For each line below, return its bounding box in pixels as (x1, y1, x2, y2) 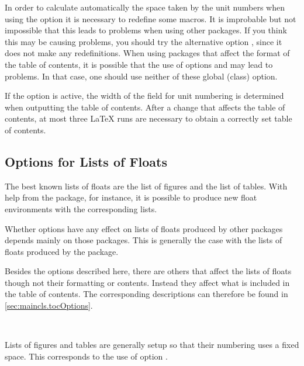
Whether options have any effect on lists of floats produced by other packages (5, 222, 283, 234)
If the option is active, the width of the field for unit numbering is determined (5, 89, 284, 102)
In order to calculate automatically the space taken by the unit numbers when (5, 1, 285, 13)
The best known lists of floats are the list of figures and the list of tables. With (5, 179, 288, 192)
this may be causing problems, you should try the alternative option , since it (5, 35, 282, 47)
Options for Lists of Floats (5, 152, 168, 170)
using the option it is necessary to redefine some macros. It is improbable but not (5, 12, 296, 25)
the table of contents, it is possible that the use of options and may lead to (5, 58, 273, 70)
